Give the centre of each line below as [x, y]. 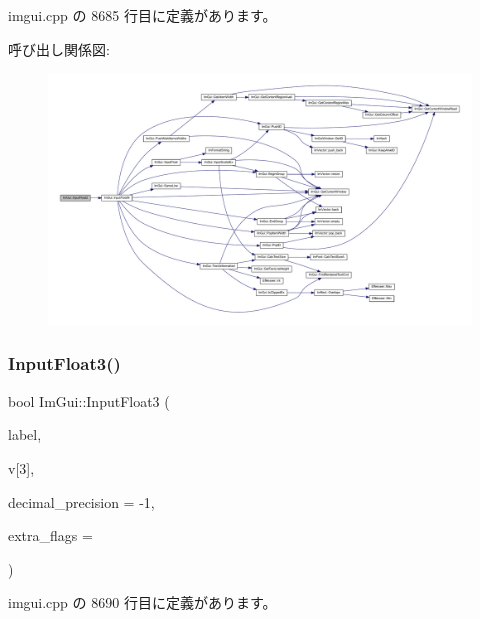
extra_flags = [50, 535]
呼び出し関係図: [59, 48]
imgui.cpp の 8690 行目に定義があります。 [142, 602]
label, [25, 434]
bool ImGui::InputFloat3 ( [89, 400]
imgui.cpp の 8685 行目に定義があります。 [142, 15]
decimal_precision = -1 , [81, 501]
